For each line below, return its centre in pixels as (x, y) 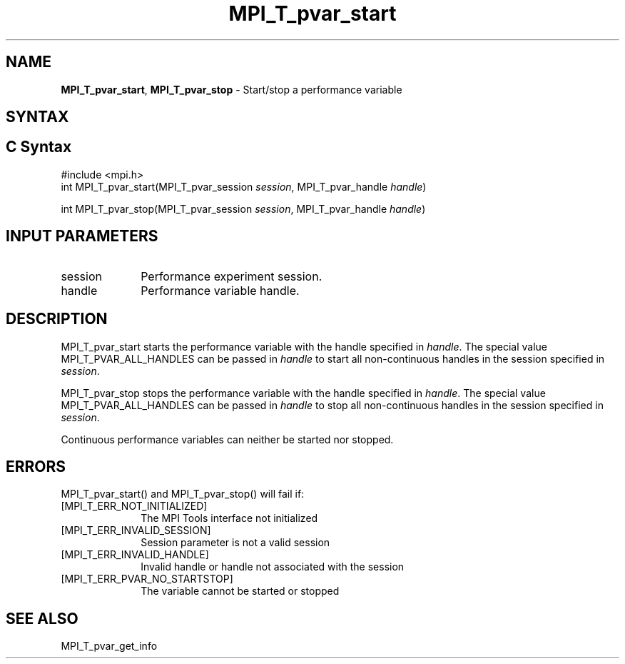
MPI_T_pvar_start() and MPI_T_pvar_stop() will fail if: (183, 494)
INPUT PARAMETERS (82, 236)
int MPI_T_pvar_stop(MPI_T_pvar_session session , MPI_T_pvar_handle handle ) (243, 208)
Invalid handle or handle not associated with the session (273, 567)
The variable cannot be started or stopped (240, 591)
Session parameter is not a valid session (235, 543)
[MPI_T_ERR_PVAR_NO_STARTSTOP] (147, 579)
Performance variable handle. (220, 290)
